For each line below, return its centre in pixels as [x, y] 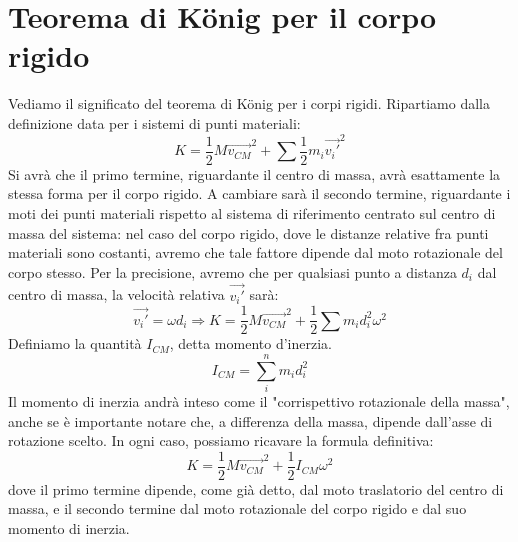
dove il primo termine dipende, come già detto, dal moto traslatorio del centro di [256, 488]
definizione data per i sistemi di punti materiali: [154, 122]
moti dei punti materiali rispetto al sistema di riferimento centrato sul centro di [252, 213]
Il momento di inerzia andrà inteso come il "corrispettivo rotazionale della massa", [259, 400]
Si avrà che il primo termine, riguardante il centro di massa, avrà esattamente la [254, 173]
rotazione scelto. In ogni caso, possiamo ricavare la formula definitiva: [221, 440]
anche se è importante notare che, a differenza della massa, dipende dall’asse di [250, 420]
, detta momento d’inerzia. [250, 343]
